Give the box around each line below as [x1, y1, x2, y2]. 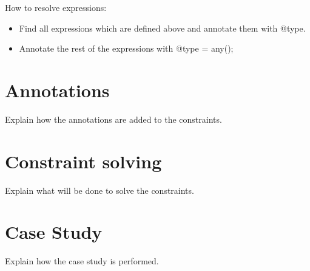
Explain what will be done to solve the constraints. [5, 184, 194, 196]
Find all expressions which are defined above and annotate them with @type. [19, 21, 306, 34]
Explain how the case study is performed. [5, 255, 159, 267]
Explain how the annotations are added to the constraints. [5, 112, 222, 125]
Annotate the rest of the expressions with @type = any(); [19, 42, 234, 55]
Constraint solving [5, 148, 162, 173]
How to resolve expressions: [5, 1, 107, 13]
